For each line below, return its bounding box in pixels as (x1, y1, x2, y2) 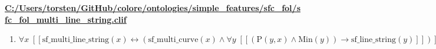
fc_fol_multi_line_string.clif (5, 13, 127, 25)
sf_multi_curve (148, 36, 199, 44)
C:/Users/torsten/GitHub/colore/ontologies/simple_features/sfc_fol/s (5, 2, 300, 13)
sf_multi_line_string (42, 36, 110, 44)
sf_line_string (351, 36, 397, 44)
